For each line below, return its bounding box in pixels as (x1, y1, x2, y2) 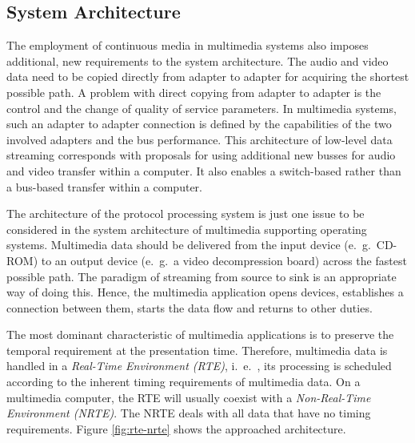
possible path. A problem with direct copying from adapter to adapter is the (6, 83, 381, 100)
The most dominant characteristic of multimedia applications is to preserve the (6, 326, 394, 343)
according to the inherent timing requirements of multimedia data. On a (6, 373, 361, 390)
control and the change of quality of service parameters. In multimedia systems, (6, 99, 397, 116)
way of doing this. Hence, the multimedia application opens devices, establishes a (6, 284, 404, 300)
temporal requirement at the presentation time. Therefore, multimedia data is (6, 341, 388, 358)
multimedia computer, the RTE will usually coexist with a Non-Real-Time (6, 389, 371, 405)
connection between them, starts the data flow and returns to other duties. (6, 299, 373, 316)
